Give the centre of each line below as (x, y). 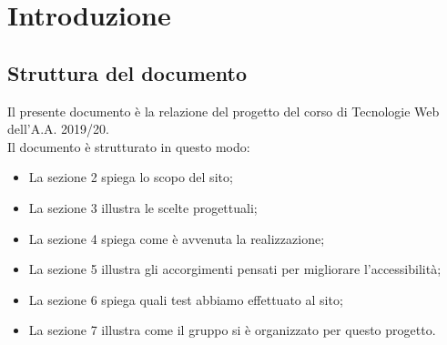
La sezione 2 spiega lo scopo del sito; (131, 177)
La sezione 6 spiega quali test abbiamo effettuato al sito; (186, 299)
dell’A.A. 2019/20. (59, 129)
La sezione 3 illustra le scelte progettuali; (143, 207)
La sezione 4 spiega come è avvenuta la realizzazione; (177, 238)
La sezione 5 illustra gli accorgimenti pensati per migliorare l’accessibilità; (235, 269)
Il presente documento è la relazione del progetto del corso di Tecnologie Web (223, 111)
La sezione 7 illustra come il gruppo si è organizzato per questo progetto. (232, 330)
